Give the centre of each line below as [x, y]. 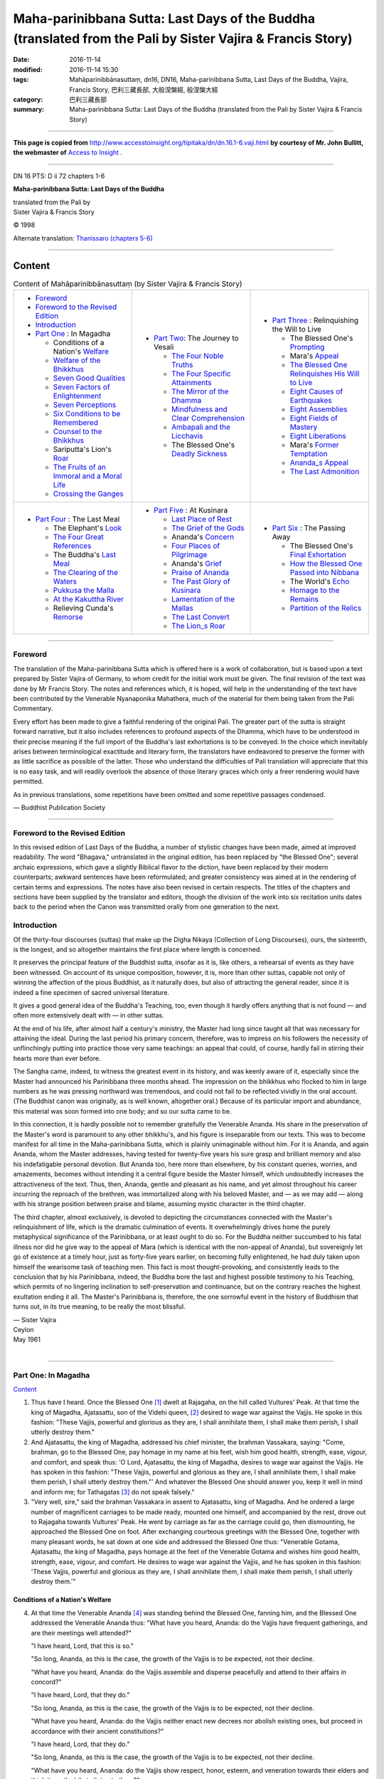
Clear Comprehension [208, 418]
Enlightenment [77, 396]
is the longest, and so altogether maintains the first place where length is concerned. [138, 949]
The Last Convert [201, 617]
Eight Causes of [316, 391]
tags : [21, 80]
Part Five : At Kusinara [191, 510]
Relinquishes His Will [325, 374]
